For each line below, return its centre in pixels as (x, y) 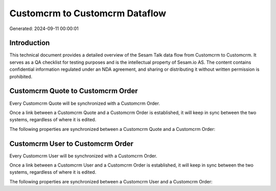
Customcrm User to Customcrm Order (72, 143)
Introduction (30, 43)
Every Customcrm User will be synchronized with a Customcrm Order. (83, 156)
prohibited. (21, 76)
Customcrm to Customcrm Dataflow (88, 13)
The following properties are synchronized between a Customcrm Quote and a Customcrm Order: (112, 129)
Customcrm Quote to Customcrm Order (74, 91)
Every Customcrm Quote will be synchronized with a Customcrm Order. (85, 103)
